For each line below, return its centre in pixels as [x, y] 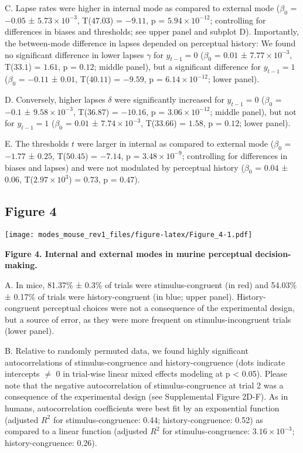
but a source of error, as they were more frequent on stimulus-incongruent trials [148, 319]
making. [21, 265]
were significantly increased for [169, 99]
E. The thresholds [37, 143]
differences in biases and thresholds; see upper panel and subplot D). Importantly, [152, 31]
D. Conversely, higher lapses [55, 99]
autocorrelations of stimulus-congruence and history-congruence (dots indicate [145, 362]
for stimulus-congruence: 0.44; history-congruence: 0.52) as [158, 419]
